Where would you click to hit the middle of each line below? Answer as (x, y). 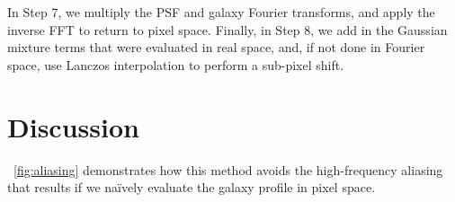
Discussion (73, 126)
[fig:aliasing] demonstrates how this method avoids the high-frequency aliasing (228, 169)
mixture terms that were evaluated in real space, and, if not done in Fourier (216, 47)
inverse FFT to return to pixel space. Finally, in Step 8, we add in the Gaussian (227, 29)
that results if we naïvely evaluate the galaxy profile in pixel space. (192, 187)
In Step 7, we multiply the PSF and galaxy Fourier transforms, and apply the (221, 12)
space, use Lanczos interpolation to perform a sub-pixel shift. (176, 64)
